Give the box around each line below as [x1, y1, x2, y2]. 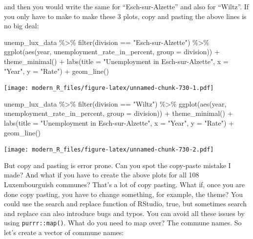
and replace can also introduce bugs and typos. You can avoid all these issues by [4, 208, 245, 218]
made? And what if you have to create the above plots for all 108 [4, 170, 199, 180]
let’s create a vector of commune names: [4, 227, 124, 238]
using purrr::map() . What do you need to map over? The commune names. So [4, 217, 242, 228]
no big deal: [4, 21, 39, 31]
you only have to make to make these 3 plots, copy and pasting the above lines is [4, 11, 247, 21]
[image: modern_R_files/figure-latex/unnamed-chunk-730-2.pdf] [4, 146, 214, 153]
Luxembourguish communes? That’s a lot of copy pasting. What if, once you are [4, 179, 245, 190]
